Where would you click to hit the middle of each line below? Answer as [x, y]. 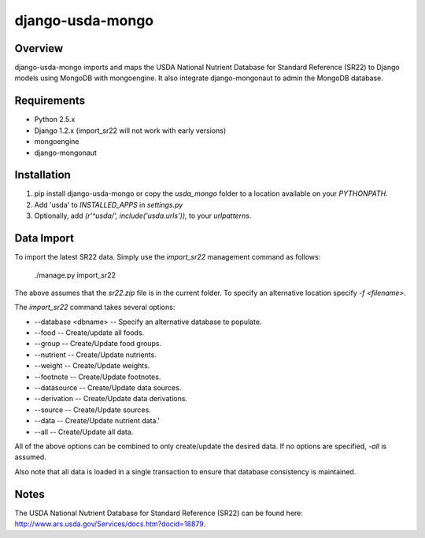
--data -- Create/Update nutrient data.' [97, 421]
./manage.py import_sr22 [75, 275]
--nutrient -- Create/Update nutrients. [95, 355]
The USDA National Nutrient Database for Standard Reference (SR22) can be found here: [159, 513]
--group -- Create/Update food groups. [98, 344]
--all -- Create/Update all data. [84, 432]
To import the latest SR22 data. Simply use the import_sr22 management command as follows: [168, 257]
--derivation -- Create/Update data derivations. [111, 399]
